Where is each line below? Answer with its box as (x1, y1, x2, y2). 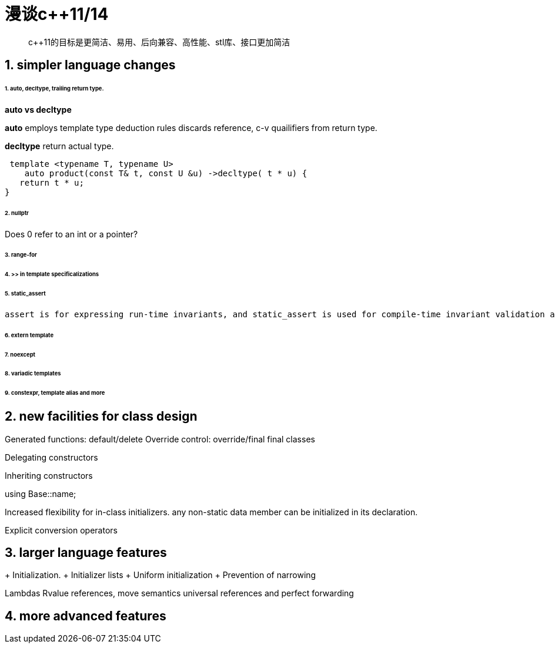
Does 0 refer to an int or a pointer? (5, 229, 138, 239)
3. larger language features (5, 545, 167, 560)
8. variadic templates (5, 370, 61, 377)
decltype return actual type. (5, 140, 114, 151)
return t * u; (19, 177, 84, 187)
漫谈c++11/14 (5, 4, 109, 24)
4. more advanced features (5, 608, 166, 623)
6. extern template (5, 331, 54, 338)
